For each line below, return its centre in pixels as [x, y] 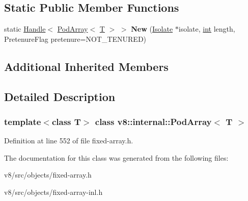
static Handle [25, 29]
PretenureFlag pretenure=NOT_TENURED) [75, 39]
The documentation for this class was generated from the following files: [116, 157]
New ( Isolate [152, 29]
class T [66, 121]
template [23, 121]
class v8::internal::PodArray [153, 121]
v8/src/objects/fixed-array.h [48, 175]
